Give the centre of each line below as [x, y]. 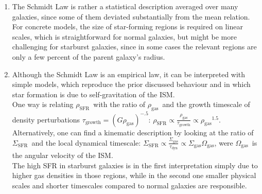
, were [224, 142]
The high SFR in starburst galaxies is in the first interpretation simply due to [135, 165]
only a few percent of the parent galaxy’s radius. [89, 56]
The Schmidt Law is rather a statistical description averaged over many [125, 6]
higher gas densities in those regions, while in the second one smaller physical [134, 175]
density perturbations [46, 119]
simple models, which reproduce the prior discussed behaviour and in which [131, 84]
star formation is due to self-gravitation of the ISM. [93, 94]
